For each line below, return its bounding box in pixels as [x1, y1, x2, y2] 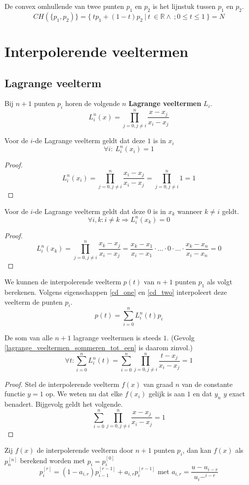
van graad [143, 378, 173, 389]
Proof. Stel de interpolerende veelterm [4, 378, 120, 389]
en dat [193, 388, 212, 399]
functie [4, 388, 25, 399]
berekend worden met [20, 455, 85, 466]
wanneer [177, 206, 203, 216]
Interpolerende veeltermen [4, 41, 189, 61]
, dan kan [182, 445, 211, 455]
